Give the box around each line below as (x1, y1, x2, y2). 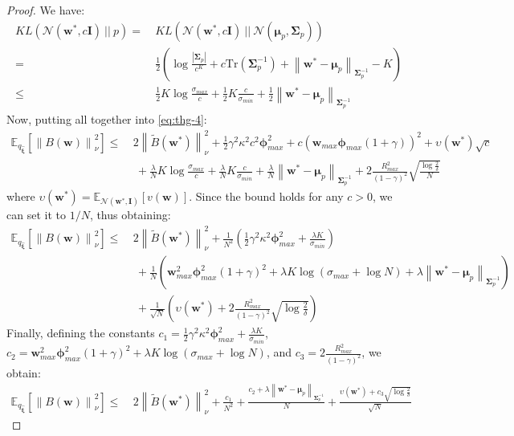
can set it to (6, 206, 66, 223)
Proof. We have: (6, 2, 85, 18)
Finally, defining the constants (6, 324, 155, 341)
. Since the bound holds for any (189, 188, 344, 205)
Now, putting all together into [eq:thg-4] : (6, 110, 207, 127)
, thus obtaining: (89, 206, 171, 223)
